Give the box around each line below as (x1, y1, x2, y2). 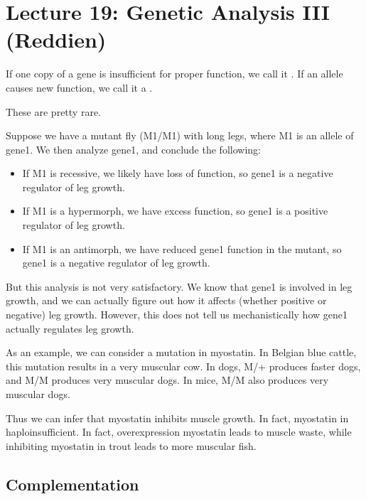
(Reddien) (6, 25, 107, 54)
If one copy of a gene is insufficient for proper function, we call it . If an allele (6, 66, 343, 81)
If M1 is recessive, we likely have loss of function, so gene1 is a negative (22, 166, 333, 181)
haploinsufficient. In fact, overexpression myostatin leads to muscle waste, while (6, 424, 352, 439)
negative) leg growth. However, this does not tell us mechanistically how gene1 (6, 307, 348, 322)
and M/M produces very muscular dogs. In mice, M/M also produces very (6, 372, 329, 387)
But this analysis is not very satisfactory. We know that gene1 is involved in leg (6, 279, 352, 294)
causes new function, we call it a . (6, 80, 153, 95)
